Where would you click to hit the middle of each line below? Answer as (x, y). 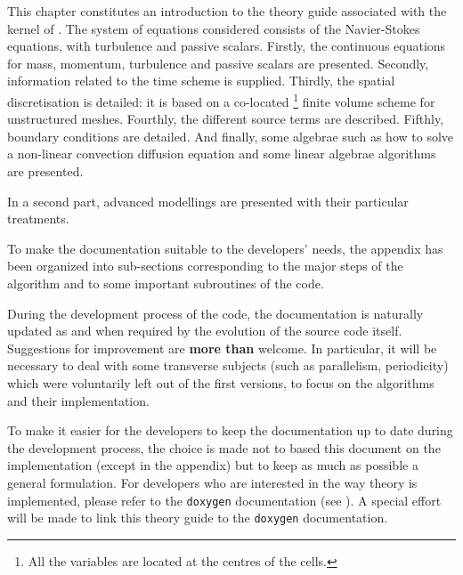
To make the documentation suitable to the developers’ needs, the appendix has (225, 248)
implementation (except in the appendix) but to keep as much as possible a (213, 465)
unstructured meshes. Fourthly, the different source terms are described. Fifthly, (226, 119)
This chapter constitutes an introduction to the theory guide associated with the (227, 11)
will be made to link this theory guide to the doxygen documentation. (198, 518)
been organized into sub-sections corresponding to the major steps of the (205, 266)
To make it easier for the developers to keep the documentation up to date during (230, 430)
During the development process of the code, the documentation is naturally (215, 313)
